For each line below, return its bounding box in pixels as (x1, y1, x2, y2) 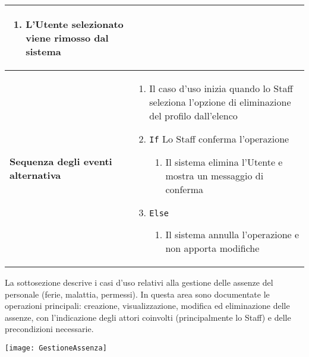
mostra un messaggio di (165, 169, 264, 182)
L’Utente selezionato (26, 17, 124, 31)
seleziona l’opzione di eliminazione (149, 95, 291, 109)
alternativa (10, 168, 61, 182)
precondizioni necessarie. (5, 323, 94, 335)
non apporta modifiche (165, 241, 260, 255)
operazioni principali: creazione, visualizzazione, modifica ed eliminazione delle (5, 299, 290, 312)
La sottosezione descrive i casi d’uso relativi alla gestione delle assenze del (5, 276, 273, 288)
